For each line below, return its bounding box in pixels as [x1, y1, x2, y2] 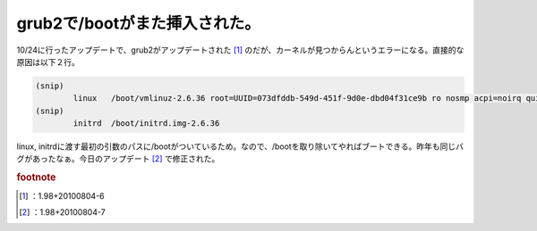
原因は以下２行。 [16, 56, 80, 67]
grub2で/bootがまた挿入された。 [16, 13, 260, 33]
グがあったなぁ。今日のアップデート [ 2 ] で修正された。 [16, 153, 220, 164]
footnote [16, 171, 56, 184]
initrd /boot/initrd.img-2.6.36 [72, 119, 220, 128]
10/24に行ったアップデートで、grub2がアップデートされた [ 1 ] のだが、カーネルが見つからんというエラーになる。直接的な [16, 45, 465, 55]
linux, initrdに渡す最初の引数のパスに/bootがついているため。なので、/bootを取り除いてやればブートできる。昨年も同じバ [16, 141, 465, 152]
